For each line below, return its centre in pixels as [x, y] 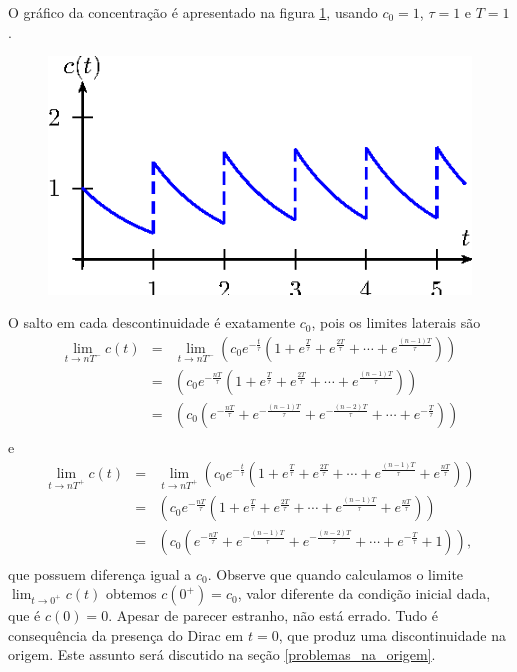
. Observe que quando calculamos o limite [335, 573]
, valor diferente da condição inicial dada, [364, 593]
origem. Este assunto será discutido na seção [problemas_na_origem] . [222, 654]
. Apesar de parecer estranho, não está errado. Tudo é [273, 615]
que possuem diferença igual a [100, 573]
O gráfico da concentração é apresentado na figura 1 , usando [193, 12]
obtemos [131, 593]
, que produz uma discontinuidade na [392, 634]
